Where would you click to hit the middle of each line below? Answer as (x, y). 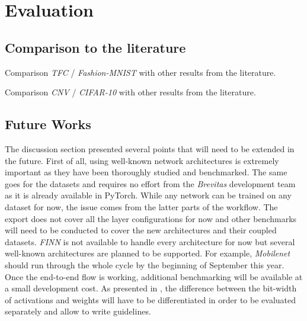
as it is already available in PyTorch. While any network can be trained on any (148, 195)
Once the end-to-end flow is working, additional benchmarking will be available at (154, 276)
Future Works (48, 124)
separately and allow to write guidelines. (78, 311)
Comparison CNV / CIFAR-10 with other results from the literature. (130, 92)
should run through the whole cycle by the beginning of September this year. (145, 264)
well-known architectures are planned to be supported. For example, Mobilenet (148, 253)
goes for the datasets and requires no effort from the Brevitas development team (150, 183)
